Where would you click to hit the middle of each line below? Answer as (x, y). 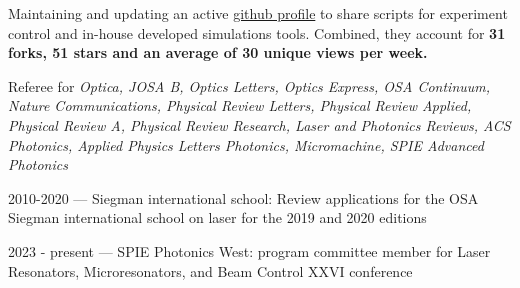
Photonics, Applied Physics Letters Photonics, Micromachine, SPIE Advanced (246, 144)
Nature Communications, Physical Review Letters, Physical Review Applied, (240, 105)
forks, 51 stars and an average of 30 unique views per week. (218, 52)
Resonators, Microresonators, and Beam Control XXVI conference (210, 270)
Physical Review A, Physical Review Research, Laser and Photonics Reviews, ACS (259, 124)
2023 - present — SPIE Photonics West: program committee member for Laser (249, 250)
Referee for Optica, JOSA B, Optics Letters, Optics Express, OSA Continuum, (249, 85)
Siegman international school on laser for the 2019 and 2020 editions (217, 217)
